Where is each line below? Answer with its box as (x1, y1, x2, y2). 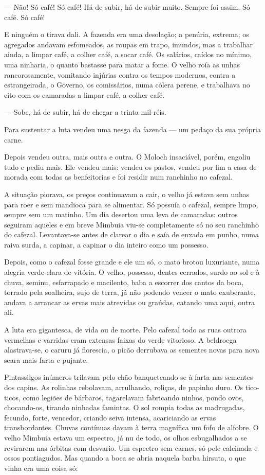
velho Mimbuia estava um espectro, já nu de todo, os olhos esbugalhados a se (4, 432, 247, 443)
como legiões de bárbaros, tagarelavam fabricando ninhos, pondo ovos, (23, 392, 244, 402)
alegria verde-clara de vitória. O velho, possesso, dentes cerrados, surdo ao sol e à (4, 267, 260, 277)
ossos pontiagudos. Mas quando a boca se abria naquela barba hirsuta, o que (4, 452, 246, 463)
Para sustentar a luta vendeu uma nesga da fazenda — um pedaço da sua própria (4, 124, 261, 134)
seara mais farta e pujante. (4, 354, 88, 365)
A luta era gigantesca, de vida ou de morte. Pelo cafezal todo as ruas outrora (4, 324, 247, 335)
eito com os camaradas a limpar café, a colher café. (4, 89, 165, 100)
